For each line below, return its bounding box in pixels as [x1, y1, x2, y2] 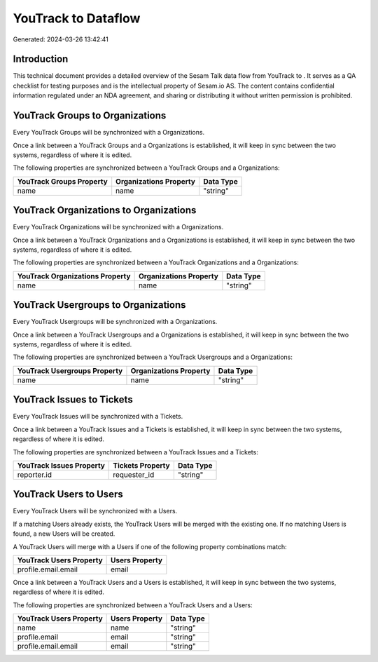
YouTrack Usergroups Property [17, 365, 123, 375]
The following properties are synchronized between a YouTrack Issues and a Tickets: [13, 447, 258, 456]
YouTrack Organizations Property [17, 271, 131, 281]
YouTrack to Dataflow [13, 11, 141, 26]
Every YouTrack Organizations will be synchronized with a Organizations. [13, 223, 224, 231]
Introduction [13, 53, 69, 65]
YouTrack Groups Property [17, 176, 108, 186]
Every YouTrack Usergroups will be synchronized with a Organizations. [13, 318, 218, 326]
